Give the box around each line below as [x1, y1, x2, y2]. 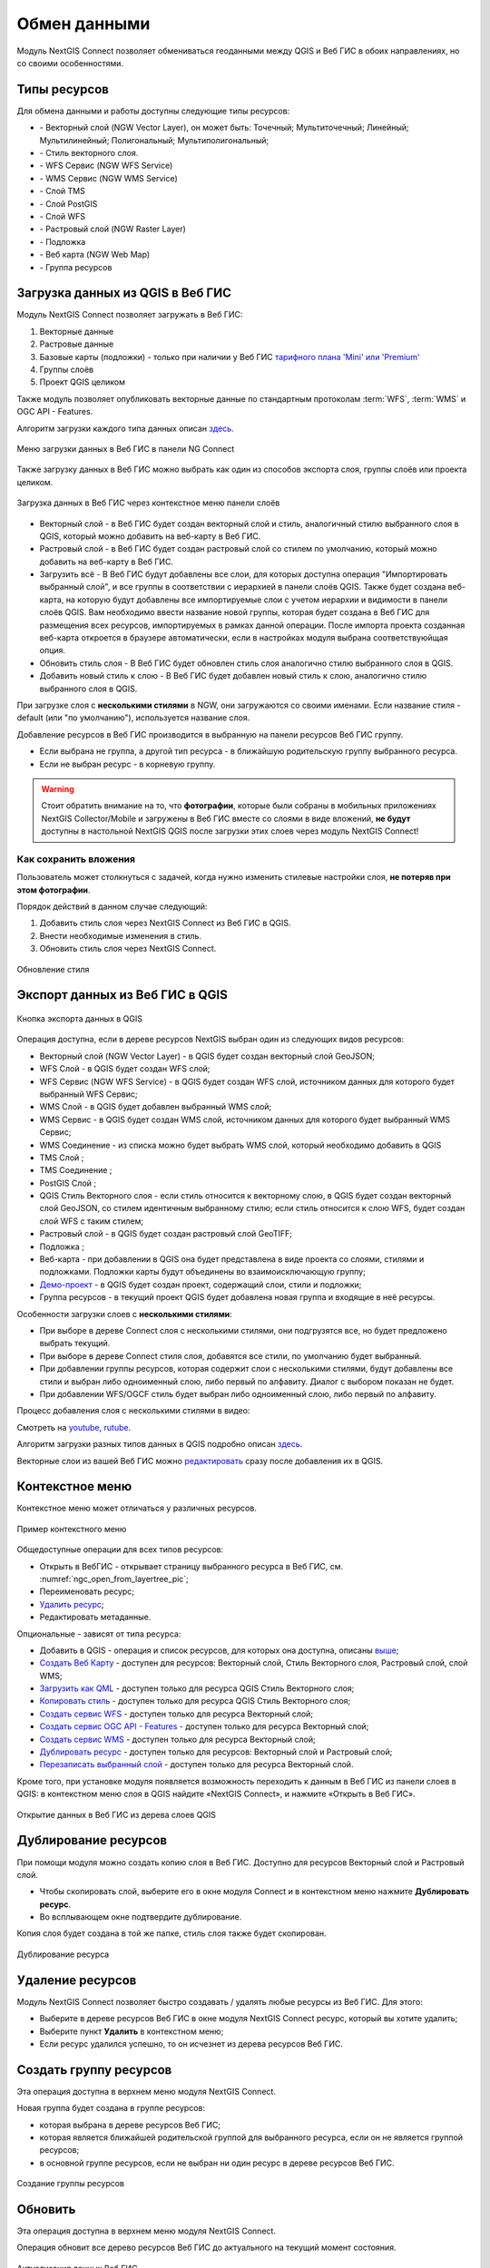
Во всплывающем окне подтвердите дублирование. [39, 1911, 242, 1922]
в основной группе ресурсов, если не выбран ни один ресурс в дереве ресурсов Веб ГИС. [39, 2157, 395, 2168]
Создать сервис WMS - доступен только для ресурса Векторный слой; [39, 1734, 317, 1745]
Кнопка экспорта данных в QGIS [16, 1013, 142, 1024]
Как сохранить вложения [16, 853, 136, 865]
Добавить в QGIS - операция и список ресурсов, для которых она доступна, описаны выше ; [39, 1645, 399, 1656]
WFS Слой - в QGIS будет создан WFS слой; [39, 1063, 211, 1074]
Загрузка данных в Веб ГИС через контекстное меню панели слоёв [16, 497, 280, 508]
